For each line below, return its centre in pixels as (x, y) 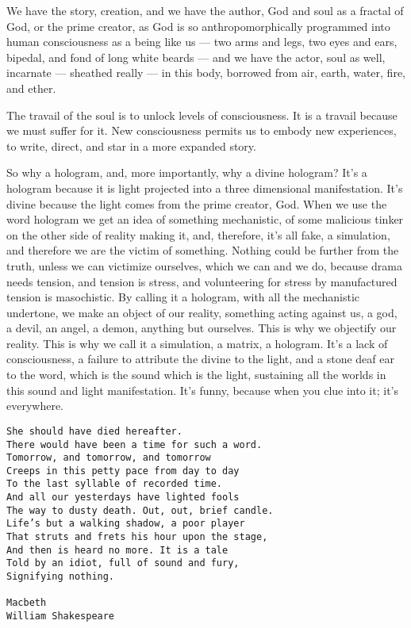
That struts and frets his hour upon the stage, (137, 537)
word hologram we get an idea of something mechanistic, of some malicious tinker (205, 219)
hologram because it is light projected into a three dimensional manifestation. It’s (205, 188)
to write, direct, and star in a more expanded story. (131, 146)
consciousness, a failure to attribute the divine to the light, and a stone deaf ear (200, 359)
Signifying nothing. (61, 577)
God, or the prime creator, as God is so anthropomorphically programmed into (198, 26)
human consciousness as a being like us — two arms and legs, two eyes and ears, (202, 42)
